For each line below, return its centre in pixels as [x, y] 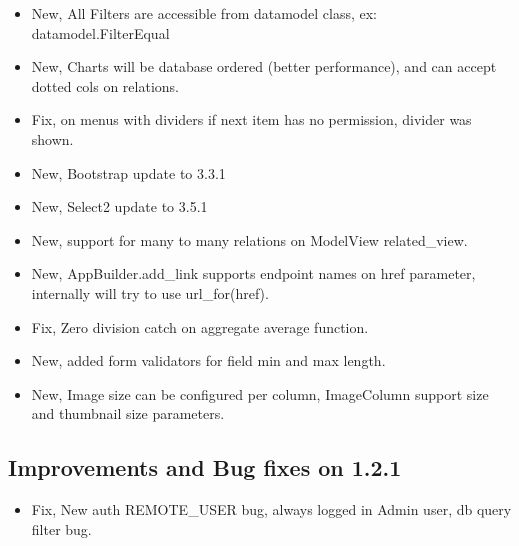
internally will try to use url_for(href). [150, 292]
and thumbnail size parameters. [128, 413]
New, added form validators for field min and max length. [208, 360]
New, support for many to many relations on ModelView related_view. [249, 239]
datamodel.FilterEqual [100, 32]
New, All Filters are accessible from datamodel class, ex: [204, 13]
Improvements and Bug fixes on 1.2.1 [205, 467]
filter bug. [61, 528]
